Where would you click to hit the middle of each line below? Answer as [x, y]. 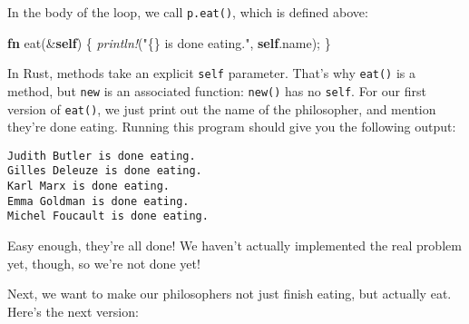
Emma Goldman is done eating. [98, 201]
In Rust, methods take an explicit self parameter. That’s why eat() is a [211, 73]
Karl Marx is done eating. [88, 187]
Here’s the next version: [73, 311]
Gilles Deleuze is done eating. [105, 171]
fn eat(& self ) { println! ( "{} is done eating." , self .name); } [169, 42]
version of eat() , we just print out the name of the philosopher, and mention [222, 108]
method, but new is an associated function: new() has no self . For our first [217, 90]
